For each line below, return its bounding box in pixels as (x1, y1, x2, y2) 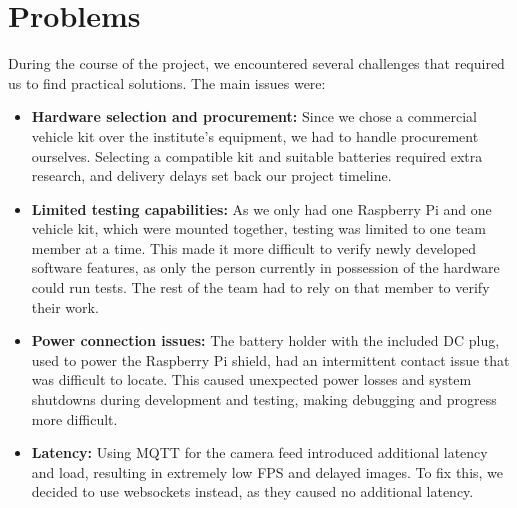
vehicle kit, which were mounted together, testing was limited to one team (31, 218, 486, 239)
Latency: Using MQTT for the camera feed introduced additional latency (31, 442, 488, 463)
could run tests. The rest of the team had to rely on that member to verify (31, 277, 490, 298)
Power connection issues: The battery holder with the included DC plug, (31, 330, 500, 351)
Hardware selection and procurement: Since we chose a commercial (31, 106, 478, 127)
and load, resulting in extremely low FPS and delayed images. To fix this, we (31, 461, 504, 482)
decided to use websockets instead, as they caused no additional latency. (31, 481, 474, 502)
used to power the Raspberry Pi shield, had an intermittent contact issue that (31, 349, 510, 370)
